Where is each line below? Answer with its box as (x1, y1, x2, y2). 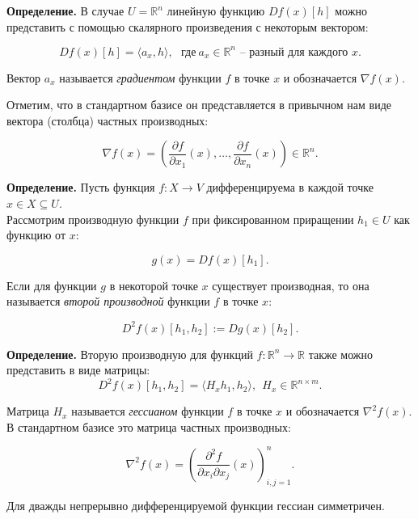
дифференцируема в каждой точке (206, 179, 374, 196)
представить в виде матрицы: (6, 361, 150, 378)
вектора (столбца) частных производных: (6, 112, 209, 129)
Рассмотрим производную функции (6, 210, 179, 227)
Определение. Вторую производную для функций (6, 345, 253, 362)
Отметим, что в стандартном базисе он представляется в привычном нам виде (6, 96, 391, 113)
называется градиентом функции (59, 69, 222, 86)
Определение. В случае (6, 2, 125, 19)
